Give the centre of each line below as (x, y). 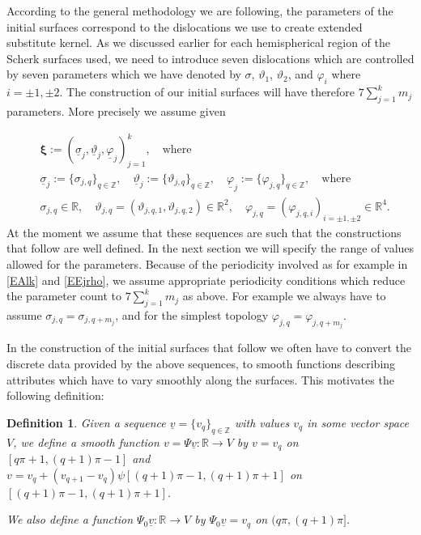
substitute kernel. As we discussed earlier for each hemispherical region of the (199, 42)
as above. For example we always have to (284, 296)
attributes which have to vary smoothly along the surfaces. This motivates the (200, 379)
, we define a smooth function (86, 442)
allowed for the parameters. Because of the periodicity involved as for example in (207, 263)
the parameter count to (64, 296)
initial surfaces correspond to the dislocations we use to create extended (185, 26)
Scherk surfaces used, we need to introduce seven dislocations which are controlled (210, 58)
